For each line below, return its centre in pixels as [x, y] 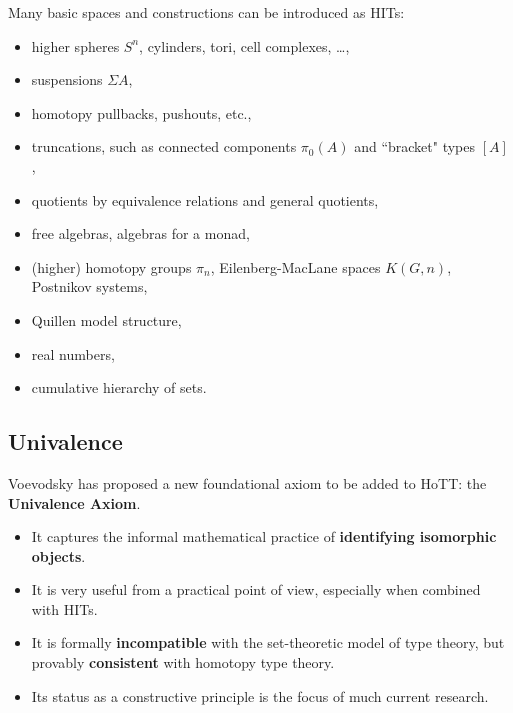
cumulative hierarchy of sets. [119, 387]
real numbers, [73, 353]
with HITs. [64, 608]
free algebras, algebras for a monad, [140, 233]
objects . [58, 555]
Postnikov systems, [89, 286]
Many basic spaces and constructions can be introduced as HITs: [206, 12]
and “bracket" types [415, 146]
